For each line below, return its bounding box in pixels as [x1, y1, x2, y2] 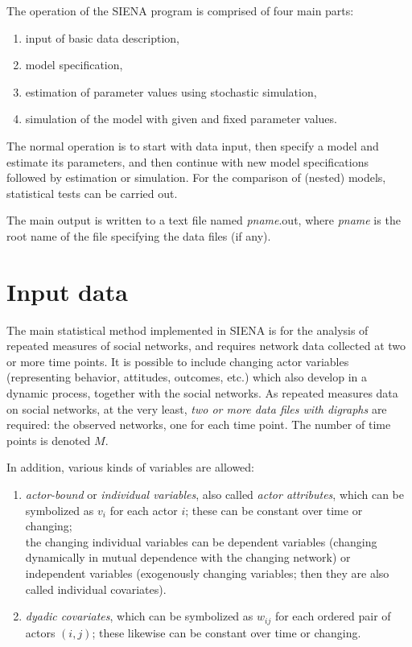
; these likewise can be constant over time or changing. [92, 624, 361, 641]
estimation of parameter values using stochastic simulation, [25, 83, 317, 100]
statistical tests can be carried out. [6, 184, 178, 201]
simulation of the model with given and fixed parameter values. [25, 110, 337, 127]
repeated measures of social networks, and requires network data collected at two [6, 337, 406, 354]
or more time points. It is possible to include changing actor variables [6, 352, 349, 369]
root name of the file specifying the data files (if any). [6, 227, 271, 244]
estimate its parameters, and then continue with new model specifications [6, 153, 369, 170]
